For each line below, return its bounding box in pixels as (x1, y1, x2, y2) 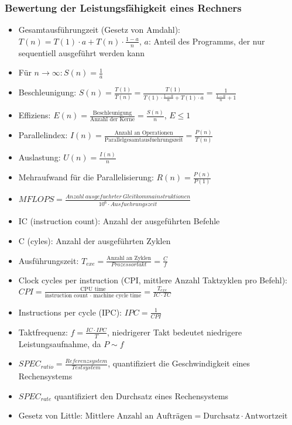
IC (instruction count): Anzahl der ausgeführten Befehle (18, 215, 220, 227)
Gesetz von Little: (18, 409, 83, 421)
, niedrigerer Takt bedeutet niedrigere (107, 325, 242, 338)
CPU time (80, 286, 106, 293)
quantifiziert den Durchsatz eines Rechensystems (54, 389, 229, 402)
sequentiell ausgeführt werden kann (18, 46, 145, 59)
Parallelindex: (18, 129, 68, 141)
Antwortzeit (244, 412, 288, 421)
